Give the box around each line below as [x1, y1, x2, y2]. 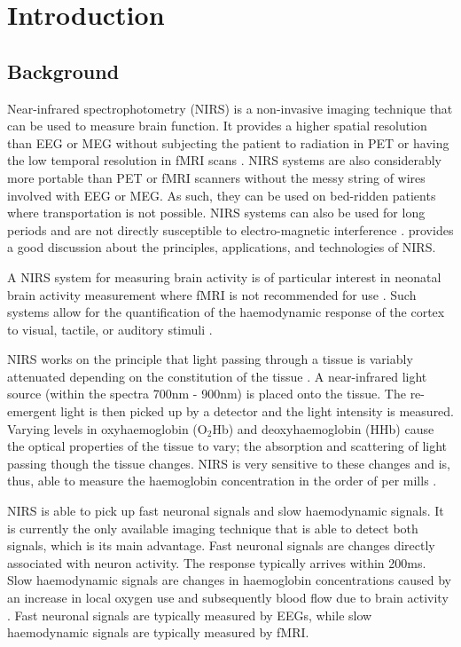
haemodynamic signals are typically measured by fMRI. [7, 623, 309, 642]
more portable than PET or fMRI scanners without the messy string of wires [7, 168, 426, 186]
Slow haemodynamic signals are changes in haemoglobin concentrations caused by [7, 571, 451, 589]
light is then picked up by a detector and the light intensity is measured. [60, 402, 455, 421]
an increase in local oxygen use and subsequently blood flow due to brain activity [7, 588, 449, 607]
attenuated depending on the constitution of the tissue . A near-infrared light [7, 367, 427, 385]
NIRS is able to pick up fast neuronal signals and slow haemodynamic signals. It [7, 501, 444, 520]
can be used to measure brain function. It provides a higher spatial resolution [7, 116, 427, 135]
